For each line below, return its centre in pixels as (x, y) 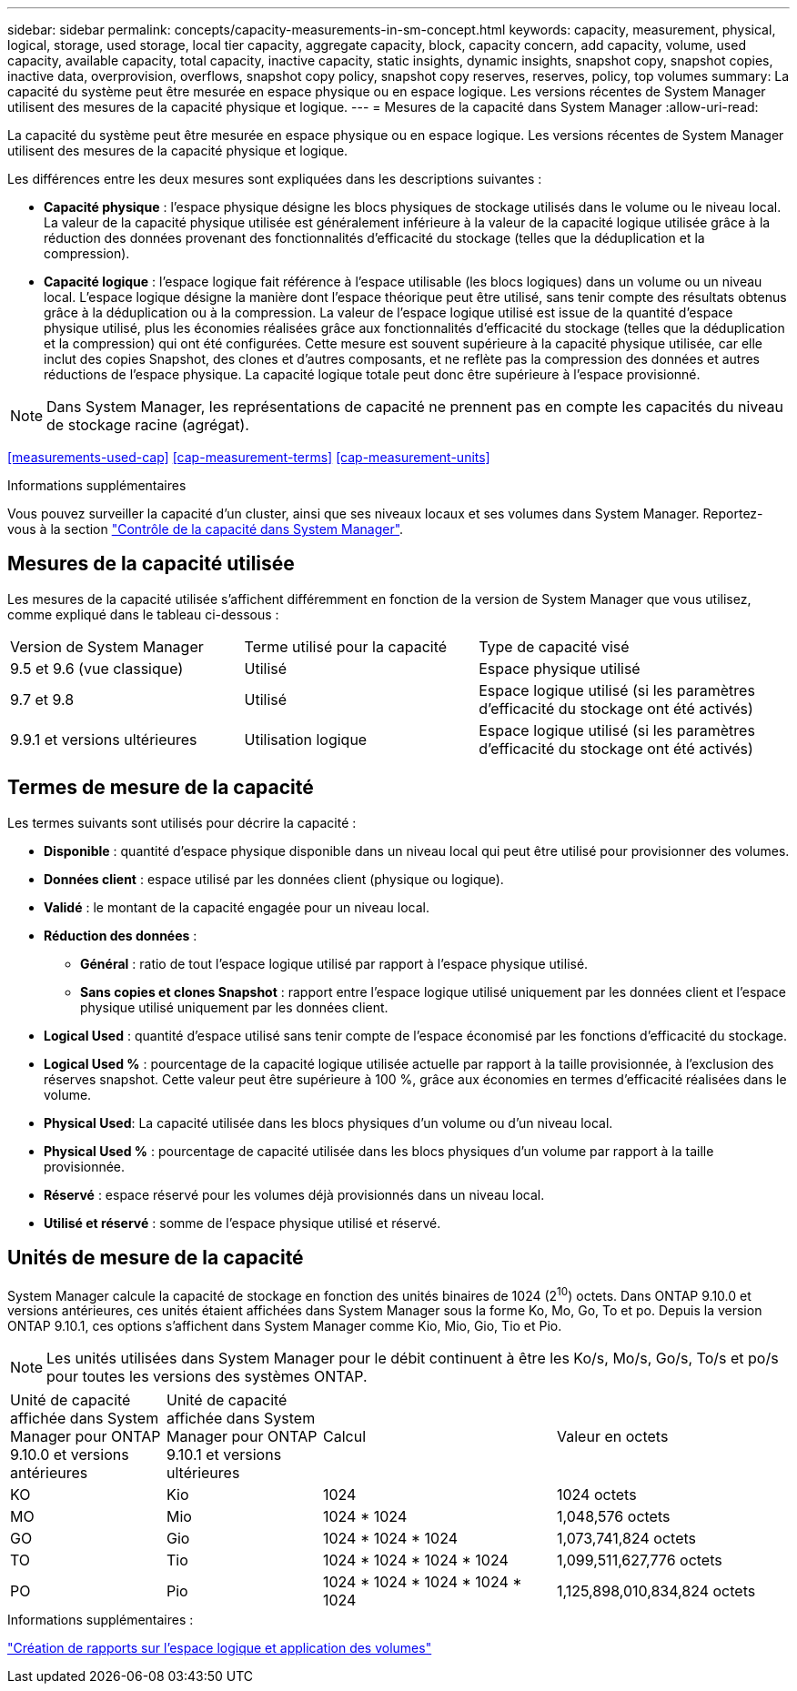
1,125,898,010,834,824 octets (656, 1591)
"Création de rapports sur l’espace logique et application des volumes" (220, 1648)
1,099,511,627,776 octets (640, 1560)
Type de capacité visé (554, 646)
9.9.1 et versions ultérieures (104, 739)
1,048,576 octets (614, 1517)
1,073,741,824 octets (626, 1539)
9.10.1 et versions (224, 1455)
